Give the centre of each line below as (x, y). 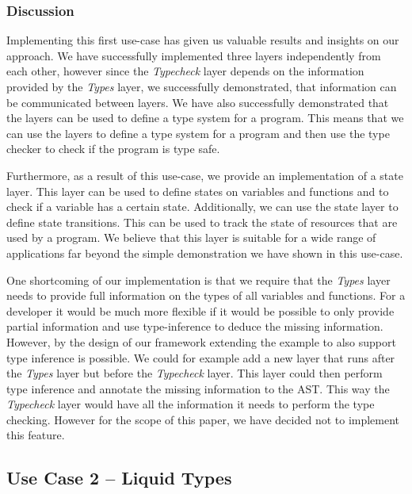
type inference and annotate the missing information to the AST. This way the (198, 388)
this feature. (36, 435)
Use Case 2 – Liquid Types (119, 478)
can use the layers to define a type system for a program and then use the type (198, 133)
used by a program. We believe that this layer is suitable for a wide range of (191, 237)
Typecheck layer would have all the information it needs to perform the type (191, 404)
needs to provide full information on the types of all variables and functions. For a (206, 295)
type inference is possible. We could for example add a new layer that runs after (201, 357)
